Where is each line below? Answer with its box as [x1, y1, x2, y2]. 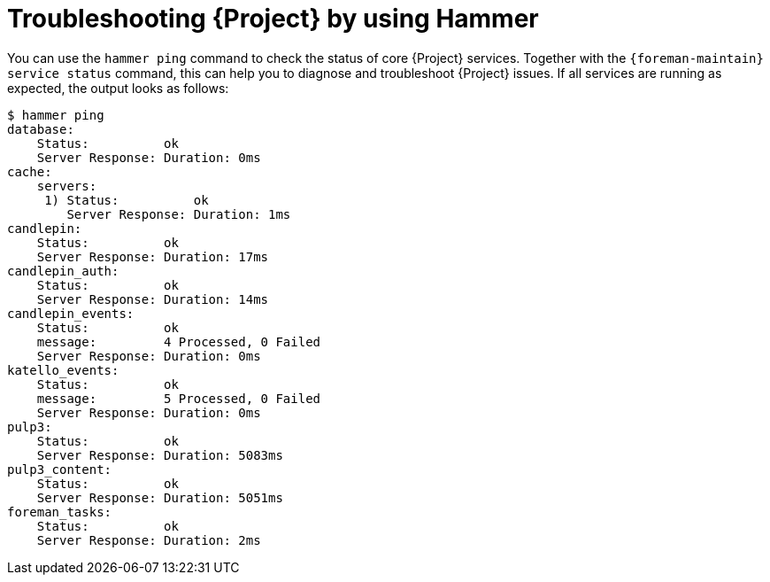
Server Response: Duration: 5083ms [36, 447, 283, 462]
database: [7, 121, 74, 136]
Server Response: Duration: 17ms [36, 249, 269, 264]
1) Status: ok [44, 192, 209, 207]
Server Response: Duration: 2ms [36, 532, 261, 547]
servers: [36, 178, 97, 193]
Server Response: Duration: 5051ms [36, 490, 283, 505]
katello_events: [7, 362, 119, 377]
